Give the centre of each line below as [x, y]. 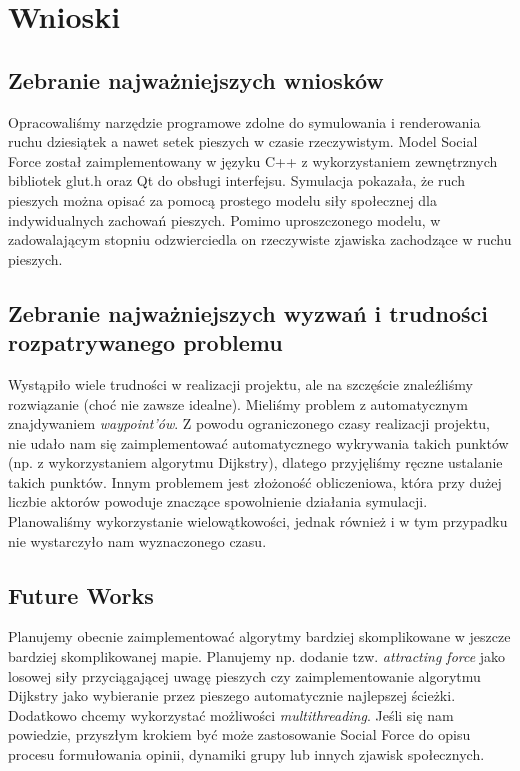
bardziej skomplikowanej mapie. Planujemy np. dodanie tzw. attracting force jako [257, 656]
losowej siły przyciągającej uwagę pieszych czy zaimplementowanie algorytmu [244, 675]
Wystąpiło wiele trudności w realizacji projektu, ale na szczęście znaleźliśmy [240, 383]
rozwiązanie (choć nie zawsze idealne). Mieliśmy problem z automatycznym [238, 403]
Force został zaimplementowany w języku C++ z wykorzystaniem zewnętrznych [253, 160]
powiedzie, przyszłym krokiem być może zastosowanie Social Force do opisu [239, 734]
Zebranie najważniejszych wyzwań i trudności [248, 312]
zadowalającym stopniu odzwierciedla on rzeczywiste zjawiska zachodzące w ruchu [260, 239]
